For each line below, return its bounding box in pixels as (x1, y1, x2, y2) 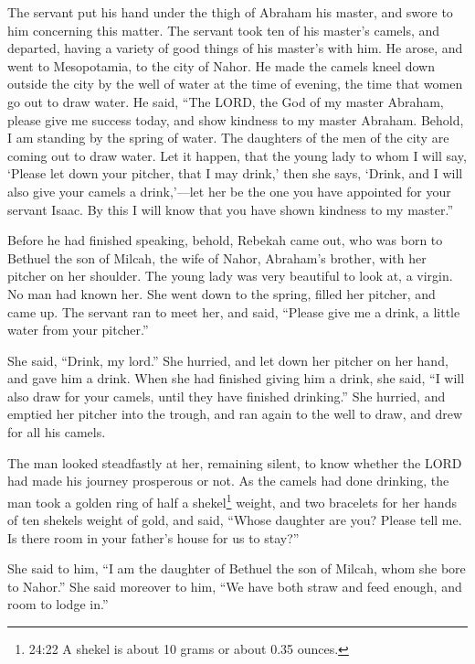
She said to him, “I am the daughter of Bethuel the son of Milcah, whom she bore (7, 559, 466, 578)
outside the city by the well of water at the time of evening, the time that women (7, 74, 463, 93)
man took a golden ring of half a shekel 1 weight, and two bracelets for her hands (7, 489, 457, 511)
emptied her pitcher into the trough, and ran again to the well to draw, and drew (7, 404, 463, 423)
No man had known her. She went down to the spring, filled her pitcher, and (7, 284, 436, 303)
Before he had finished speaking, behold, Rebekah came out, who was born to (7, 230, 443, 250)
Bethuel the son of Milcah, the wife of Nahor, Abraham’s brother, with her (7, 248, 427, 267)
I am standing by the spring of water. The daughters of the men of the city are (7, 128, 449, 147)
